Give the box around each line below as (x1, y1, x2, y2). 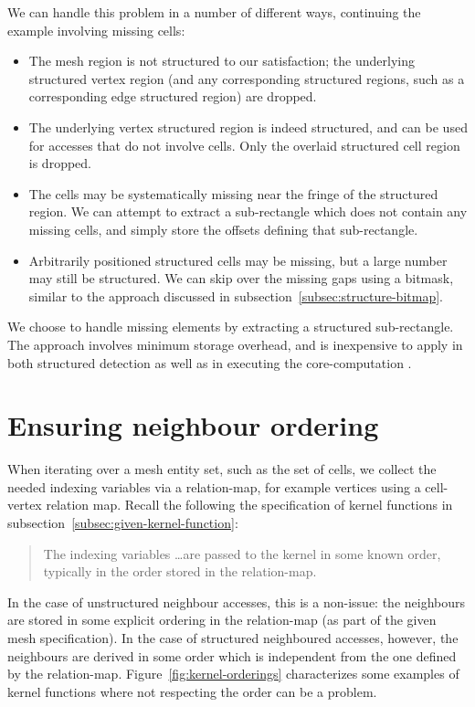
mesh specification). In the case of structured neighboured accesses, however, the (7, 628, 459, 647)
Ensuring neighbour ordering (7, 406, 379, 444)
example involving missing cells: (7, 20, 185, 39)
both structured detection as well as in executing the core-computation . (7, 353, 412, 372)
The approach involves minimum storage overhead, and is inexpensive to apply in (7, 334, 463, 353)
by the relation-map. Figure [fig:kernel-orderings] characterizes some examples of (7, 664, 459, 683)
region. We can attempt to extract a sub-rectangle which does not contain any (28, 202, 468, 221)
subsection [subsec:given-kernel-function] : (7, 513, 238, 532)
